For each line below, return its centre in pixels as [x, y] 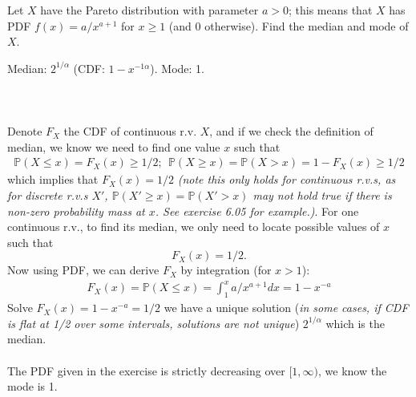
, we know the [352, 370]
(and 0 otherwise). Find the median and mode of [289, 25]
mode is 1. [32, 386]
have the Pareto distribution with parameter [149, 10]
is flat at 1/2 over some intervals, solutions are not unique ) [153, 323]
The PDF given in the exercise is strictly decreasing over [146, 370]
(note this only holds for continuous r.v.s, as [287, 179]
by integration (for [226, 270]
